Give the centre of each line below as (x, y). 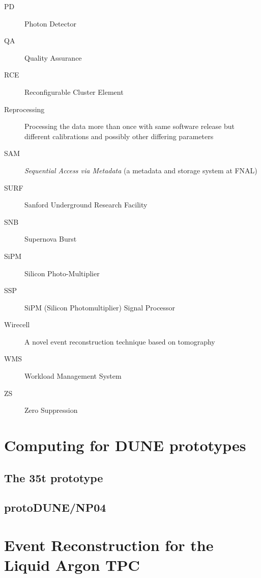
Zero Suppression (51, 410)
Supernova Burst (51, 239)
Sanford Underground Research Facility (86, 205)
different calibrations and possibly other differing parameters (119, 136)
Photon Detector (50, 23)
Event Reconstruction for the (109, 545)
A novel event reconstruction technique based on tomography (120, 341)
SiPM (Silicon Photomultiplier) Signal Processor (100, 307)
